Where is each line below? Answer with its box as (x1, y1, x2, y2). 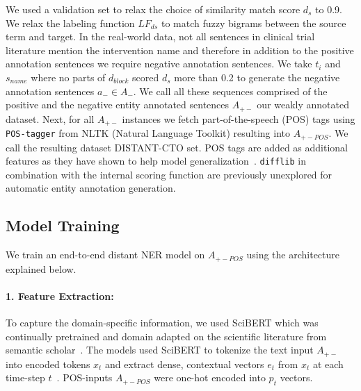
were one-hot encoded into (154, 370, 266, 385)
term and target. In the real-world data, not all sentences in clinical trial (6, 29, 315, 44)
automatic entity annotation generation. (6, 181, 176, 195)
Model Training (6, 215, 120, 236)
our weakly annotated (257, 97, 350, 112)
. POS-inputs (56, 370, 113, 385)
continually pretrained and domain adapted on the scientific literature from (6, 328, 327, 343)
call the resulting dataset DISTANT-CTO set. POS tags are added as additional (6, 140, 348, 154)
